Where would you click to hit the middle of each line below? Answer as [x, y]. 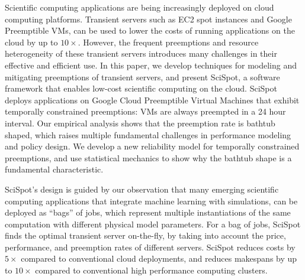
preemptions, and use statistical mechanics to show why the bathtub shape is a [148, 157]
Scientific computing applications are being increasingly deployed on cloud [139, 7]
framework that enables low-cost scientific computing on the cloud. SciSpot [141, 88]
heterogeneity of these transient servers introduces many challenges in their [141, 53]
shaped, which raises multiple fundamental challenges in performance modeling [148, 134]
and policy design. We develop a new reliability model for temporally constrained [152, 146]
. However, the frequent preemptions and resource [168, 42]
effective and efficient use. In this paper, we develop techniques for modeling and [151, 65]
